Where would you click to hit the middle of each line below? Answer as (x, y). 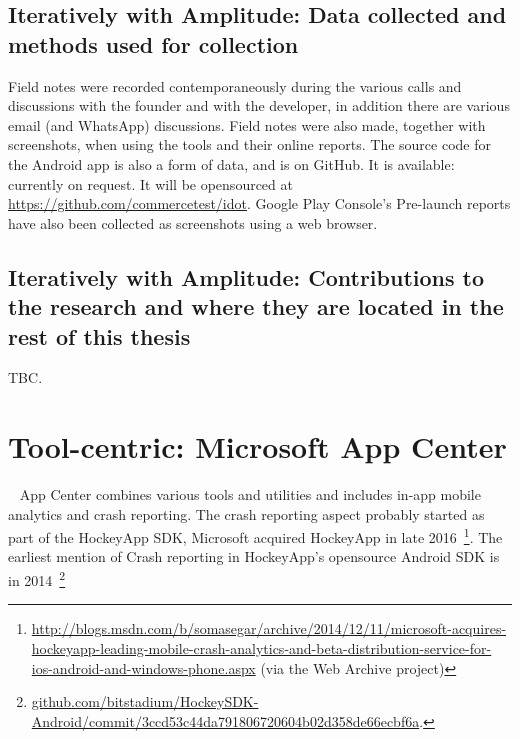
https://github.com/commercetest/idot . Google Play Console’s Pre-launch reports (259, 203)
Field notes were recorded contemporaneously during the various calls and (235, 85)
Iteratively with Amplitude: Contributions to (246, 276)
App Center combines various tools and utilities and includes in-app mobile (250, 494)
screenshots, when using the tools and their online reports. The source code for (249, 144)
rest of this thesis (99, 335)
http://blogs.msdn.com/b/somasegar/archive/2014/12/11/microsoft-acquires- (269, 628)
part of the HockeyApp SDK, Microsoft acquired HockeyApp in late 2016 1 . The (255, 535)
